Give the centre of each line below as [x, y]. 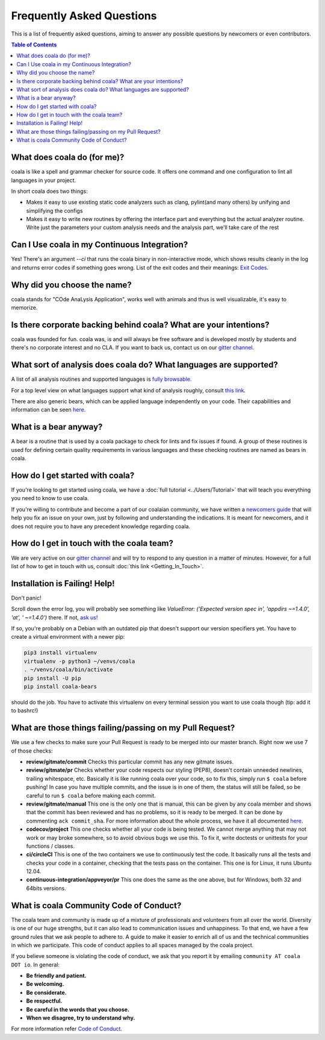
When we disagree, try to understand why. [81, 1018]
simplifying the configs [54, 210]
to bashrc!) [25, 710]
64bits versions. [46, 888]
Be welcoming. [45, 984]
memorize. [24, 308]
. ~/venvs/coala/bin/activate [68, 670]
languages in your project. [44, 180]
